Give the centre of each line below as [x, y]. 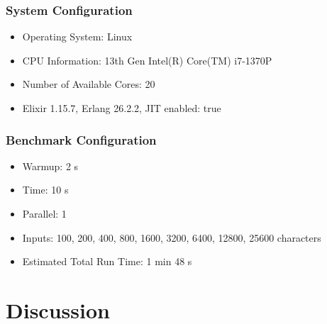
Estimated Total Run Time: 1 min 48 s [107, 261]
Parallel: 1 [44, 213]
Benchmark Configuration [81, 139]
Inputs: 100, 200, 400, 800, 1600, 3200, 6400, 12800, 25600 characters [172, 237]
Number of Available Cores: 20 [89, 84]
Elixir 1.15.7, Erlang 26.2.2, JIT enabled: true [122, 108]
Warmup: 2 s [50, 166]
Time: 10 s [45, 190]
